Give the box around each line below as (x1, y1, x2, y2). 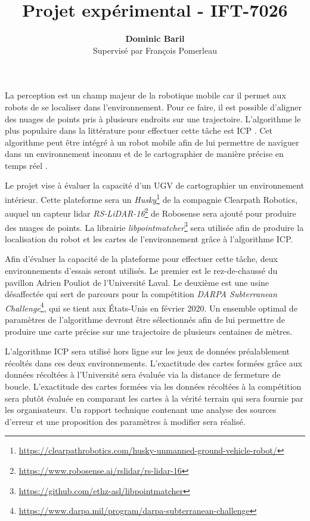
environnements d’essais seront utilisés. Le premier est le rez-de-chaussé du (5, 264, 278, 276)
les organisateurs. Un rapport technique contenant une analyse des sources (5, 403, 277, 416)
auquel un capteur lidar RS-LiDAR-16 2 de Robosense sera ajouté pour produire (5, 205, 296, 219)
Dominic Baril (125, 32, 185, 45)
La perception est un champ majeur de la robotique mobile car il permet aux (5, 89, 286, 101)
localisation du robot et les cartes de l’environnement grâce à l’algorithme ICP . (5, 232, 293, 245)
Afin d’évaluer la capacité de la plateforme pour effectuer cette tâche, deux (5, 252, 278, 265)
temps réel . (5, 159, 48, 171)
